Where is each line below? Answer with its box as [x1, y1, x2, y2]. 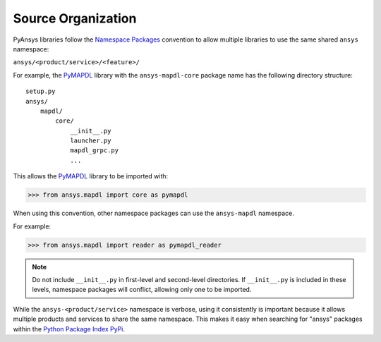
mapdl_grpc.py [70, 147, 119, 154]
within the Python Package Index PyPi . [13, 324, 126, 333]
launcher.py [70, 137, 111, 145]
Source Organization [13, 11, 137, 26]
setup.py [25, 87, 56, 95]
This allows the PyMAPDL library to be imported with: [13, 172, 169, 181]
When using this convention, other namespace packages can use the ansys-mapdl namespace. [13, 209, 294, 218]
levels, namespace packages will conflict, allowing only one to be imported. [32, 286, 252, 294]
